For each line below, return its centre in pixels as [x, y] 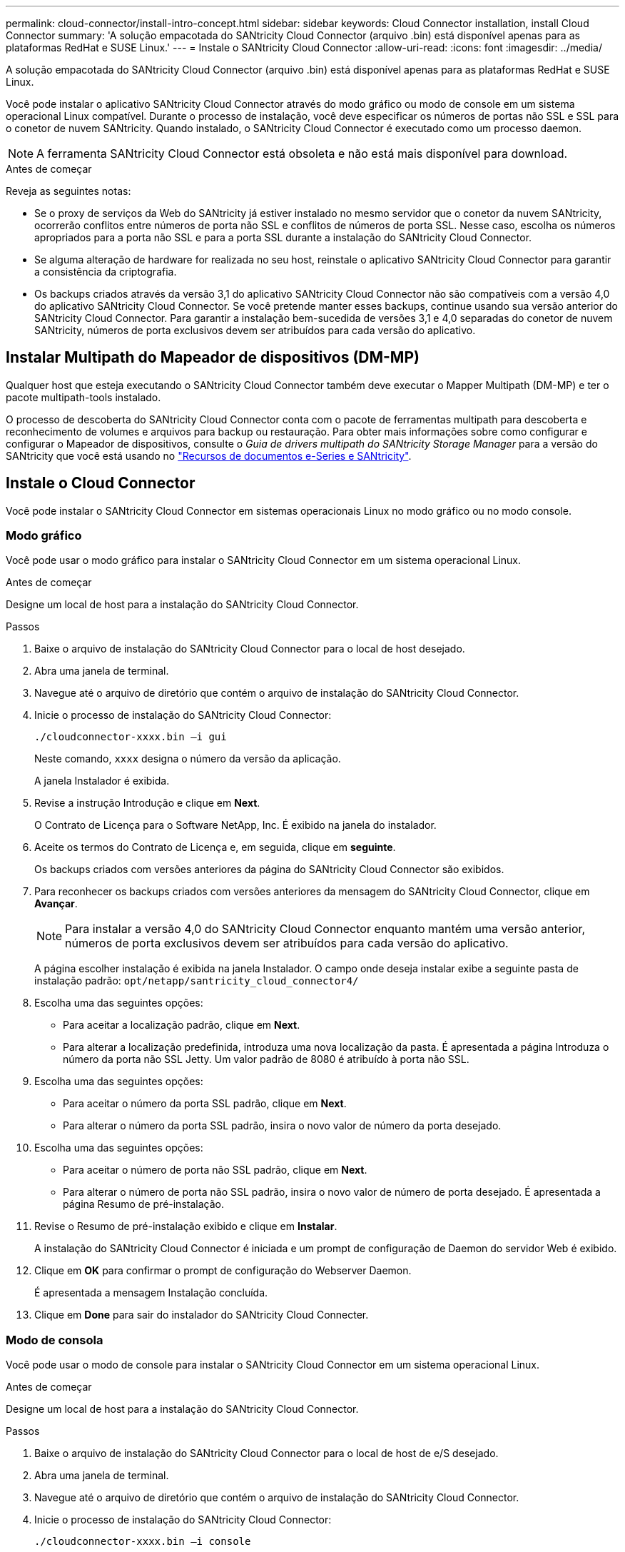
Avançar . [56, 904]
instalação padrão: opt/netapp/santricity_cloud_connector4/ [197, 981]
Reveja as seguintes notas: [68, 191]
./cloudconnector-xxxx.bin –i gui [131, 737]
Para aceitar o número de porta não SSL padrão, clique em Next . [215, 1170]
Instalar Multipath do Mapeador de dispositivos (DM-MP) [213, 358]
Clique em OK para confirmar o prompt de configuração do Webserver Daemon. [223, 1271]
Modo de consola [55, 1340]
